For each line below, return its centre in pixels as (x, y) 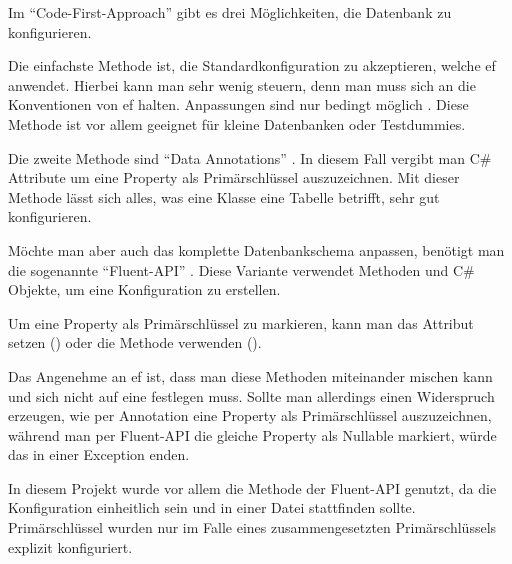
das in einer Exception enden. (99, 454)
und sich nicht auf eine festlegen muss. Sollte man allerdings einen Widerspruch (251, 395)
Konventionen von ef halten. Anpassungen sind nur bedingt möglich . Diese (238, 104)
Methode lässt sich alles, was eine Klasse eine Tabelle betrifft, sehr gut (224, 196)
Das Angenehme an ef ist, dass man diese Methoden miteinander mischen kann (250, 375)
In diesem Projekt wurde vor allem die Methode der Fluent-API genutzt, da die (252, 487)
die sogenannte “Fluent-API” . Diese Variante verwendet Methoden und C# (241, 269)
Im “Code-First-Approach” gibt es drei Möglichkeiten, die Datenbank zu (230, 12)
